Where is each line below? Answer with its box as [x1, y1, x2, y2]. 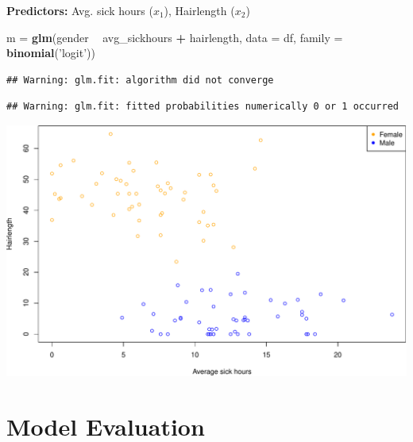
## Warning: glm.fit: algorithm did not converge [6, 74, 274, 86]
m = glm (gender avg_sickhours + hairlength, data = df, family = [6, 29, 343, 45]
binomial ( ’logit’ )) [6, 44, 95, 61]
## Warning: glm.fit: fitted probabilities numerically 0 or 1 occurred [6, 101, 399, 113]
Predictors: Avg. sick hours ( [6, 2, 153, 18]
